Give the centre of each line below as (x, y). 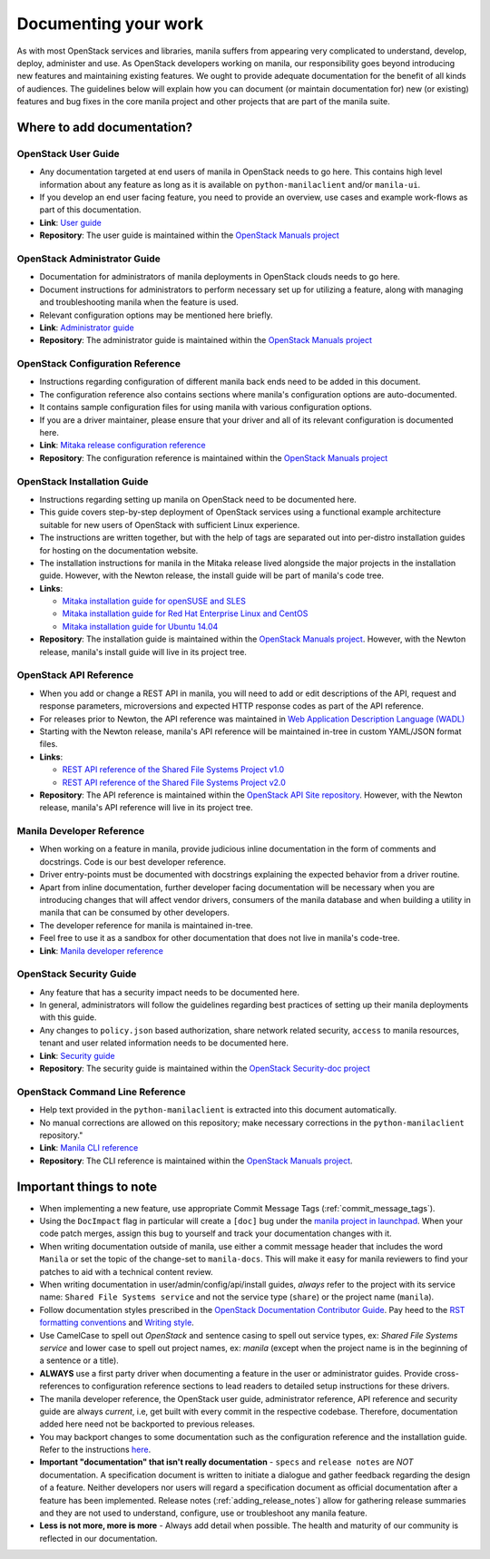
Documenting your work (110, 24)
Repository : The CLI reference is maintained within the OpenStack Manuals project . (196, 1161)
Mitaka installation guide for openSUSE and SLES (154, 601)
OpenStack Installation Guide (83, 481)
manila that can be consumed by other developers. (135, 913)
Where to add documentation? (105, 127)
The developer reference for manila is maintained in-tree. (146, 925)
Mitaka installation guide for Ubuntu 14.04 (140, 626)
